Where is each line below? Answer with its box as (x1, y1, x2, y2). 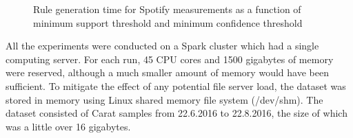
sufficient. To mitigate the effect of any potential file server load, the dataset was (6, 78, 346, 93)
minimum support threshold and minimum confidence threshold (33, 15, 303, 30)
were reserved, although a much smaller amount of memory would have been (6, 65, 329, 80)
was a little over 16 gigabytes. (6, 119, 131, 133)
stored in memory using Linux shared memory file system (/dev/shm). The (6, 92, 323, 106)
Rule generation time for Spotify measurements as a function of (33, 2, 301, 16)
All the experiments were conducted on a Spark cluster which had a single (6, 38, 319, 53)
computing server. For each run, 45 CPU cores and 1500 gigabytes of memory (6, 51, 334, 66)
